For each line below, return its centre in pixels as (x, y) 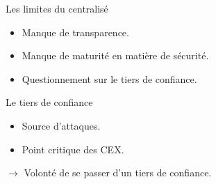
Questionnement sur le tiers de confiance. (109, 78)
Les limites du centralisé (57, 8)
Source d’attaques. (61, 125)
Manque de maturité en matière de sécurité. (115, 55)
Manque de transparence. (75, 32)
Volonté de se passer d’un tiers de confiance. (118, 172)
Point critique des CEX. (73, 149)
